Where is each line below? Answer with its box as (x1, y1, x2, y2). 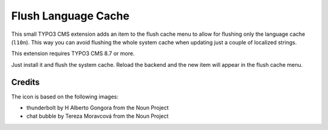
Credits (11, 77, 40, 87)
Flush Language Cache (11, 9, 130, 22)
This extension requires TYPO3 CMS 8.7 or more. (11, 50, 135, 57)
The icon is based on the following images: (11, 93, 118, 100)
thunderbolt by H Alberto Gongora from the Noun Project (26, 104, 169, 112)
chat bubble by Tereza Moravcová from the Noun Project (26, 112, 169, 120)
